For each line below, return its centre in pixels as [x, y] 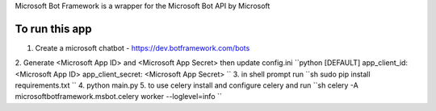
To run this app [53, 29]
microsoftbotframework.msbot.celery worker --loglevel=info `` [118, 97]
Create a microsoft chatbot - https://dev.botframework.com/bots [143, 47]
